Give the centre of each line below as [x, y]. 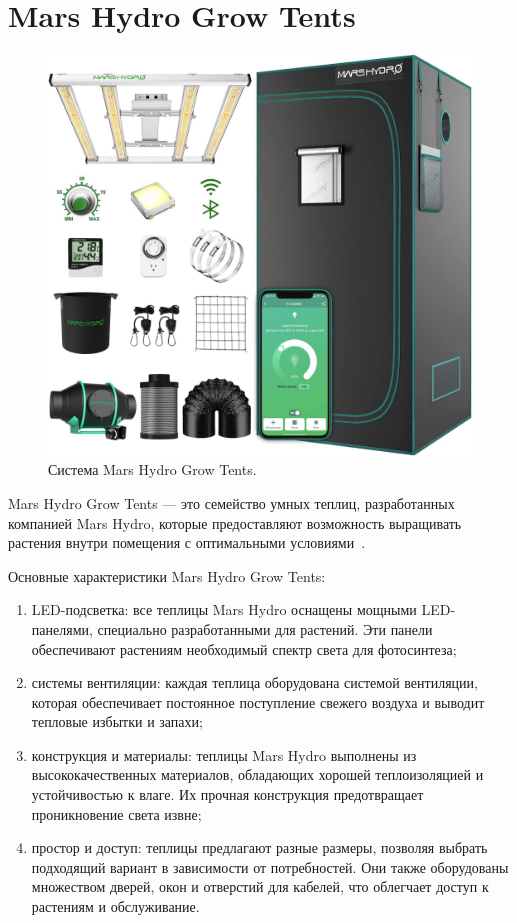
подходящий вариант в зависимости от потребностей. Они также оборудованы [270, 866]
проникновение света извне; [116, 813]
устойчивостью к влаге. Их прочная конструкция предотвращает [227, 794]
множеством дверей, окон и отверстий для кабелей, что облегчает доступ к [260, 886]
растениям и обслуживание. [115, 906]
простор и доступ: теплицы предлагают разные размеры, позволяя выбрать [259, 847]
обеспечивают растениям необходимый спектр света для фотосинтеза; [244, 648]
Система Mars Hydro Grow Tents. [152, 469]
